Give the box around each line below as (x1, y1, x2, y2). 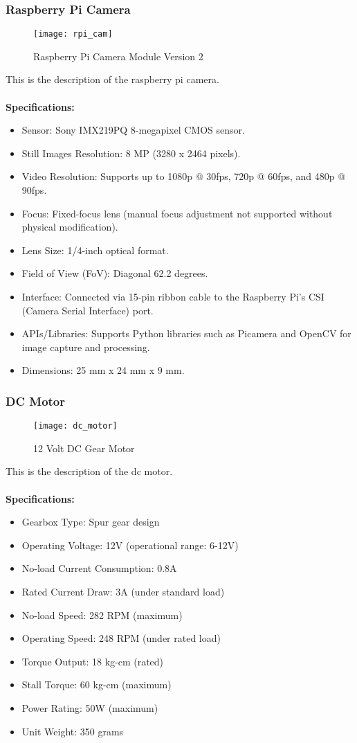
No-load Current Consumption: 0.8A (21, 561, 177, 575)
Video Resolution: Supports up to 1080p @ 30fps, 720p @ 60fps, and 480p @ (21, 169, 346, 183)
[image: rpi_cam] (33, 29, 113, 39)
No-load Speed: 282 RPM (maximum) (21, 607, 183, 622)
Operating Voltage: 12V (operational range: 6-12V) (21, 537, 239, 552)
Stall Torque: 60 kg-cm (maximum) (21, 677, 172, 692)
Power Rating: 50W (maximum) (21, 700, 158, 715)
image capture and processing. (21, 339, 150, 354)
